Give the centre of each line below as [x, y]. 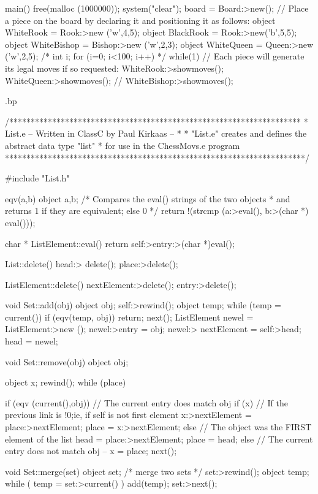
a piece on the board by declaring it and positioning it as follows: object [140, 20]
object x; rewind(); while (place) [66, 382]
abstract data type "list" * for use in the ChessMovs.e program [123, 145]
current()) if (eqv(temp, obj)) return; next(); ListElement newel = [129, 317]
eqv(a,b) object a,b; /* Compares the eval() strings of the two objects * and [148, 198]
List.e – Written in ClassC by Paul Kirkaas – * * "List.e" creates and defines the [156, 133]
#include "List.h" [37, 178]
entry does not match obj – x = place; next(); [91, 451]
